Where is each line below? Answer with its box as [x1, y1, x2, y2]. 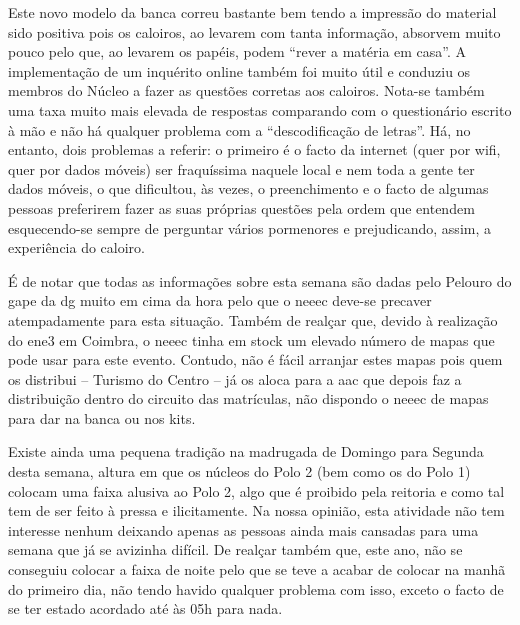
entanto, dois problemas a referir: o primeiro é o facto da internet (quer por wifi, [8, 139, 501, 160]
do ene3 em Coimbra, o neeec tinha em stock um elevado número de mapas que [8, 329, 495, 350]
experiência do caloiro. [8, 237, 145, 258]
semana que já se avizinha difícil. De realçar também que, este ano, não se [8, 539, 463, 560]
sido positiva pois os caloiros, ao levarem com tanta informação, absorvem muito [8, 21, 501, 42]
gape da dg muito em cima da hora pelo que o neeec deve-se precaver [8, 290, 432, 311]
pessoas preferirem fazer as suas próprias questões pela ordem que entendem [8, 197, 475, 218]
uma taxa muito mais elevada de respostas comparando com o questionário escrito [8, 99, 512, 120]
